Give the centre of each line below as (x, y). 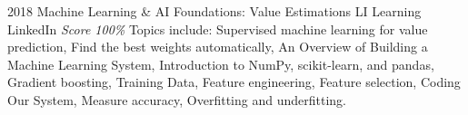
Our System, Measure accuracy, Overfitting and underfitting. (177, 99)
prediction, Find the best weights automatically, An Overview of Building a (218, 47)
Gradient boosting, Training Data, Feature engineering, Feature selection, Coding (234, 82)
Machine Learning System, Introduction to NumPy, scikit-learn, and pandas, (221, 64)
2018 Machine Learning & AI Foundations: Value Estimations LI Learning (214, 11)
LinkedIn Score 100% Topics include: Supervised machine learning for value (218, 29)
